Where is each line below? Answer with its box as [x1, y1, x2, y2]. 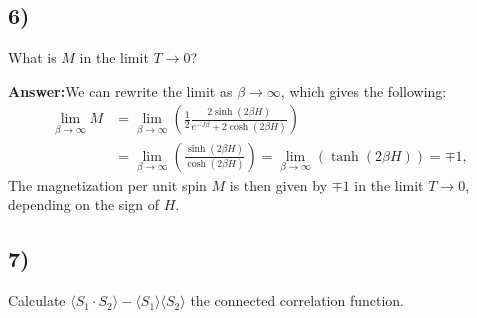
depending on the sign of [8, 194, 159, 215]
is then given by [229, 174, 328, 195]
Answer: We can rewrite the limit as [8, 80, 233, 101]
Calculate [8, 290, 66, 311]
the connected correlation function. [190, 290, 405, 311]
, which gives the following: [280, 80, 447, 101]
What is [8, 47, 57, 68]
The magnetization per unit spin [8, 174, 207, 195]
